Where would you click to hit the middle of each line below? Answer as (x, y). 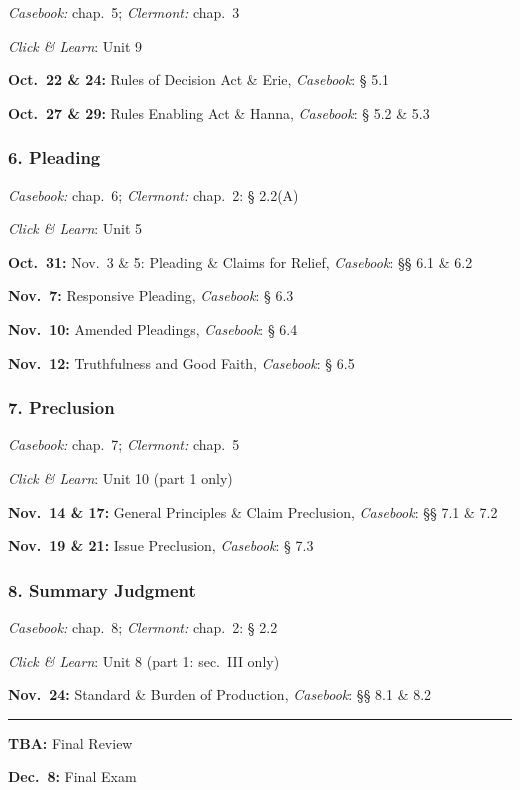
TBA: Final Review (70, 742)
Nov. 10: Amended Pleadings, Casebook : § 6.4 (153, 328)
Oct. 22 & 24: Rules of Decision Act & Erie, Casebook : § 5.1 (199, 79)
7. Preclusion (61, 407)
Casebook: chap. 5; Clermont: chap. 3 (124, 12)
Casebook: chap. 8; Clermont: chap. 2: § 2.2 (143, 626)
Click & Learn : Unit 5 (75, 228)
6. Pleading (54, 157)
